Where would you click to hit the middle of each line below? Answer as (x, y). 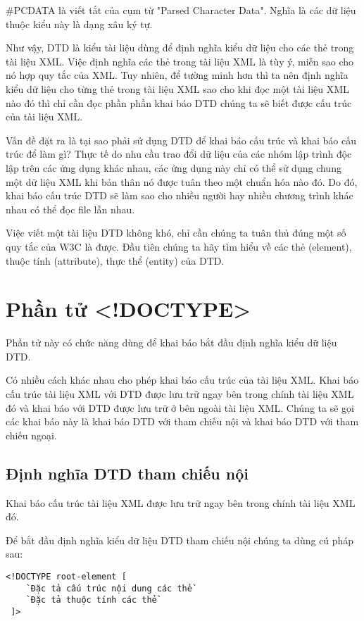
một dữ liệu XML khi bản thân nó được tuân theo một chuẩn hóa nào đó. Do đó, (182, 181)
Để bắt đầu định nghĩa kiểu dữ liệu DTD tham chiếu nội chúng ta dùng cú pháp (180, 540)
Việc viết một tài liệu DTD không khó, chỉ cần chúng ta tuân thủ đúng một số (176, 233)
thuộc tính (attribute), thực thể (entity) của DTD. (115, 260)
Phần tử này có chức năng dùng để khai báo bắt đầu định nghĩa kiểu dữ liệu (171, 343)
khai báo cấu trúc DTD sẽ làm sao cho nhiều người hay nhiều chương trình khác (180, 195)
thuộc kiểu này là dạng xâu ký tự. (79, 24)
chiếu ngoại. (31, 435)
